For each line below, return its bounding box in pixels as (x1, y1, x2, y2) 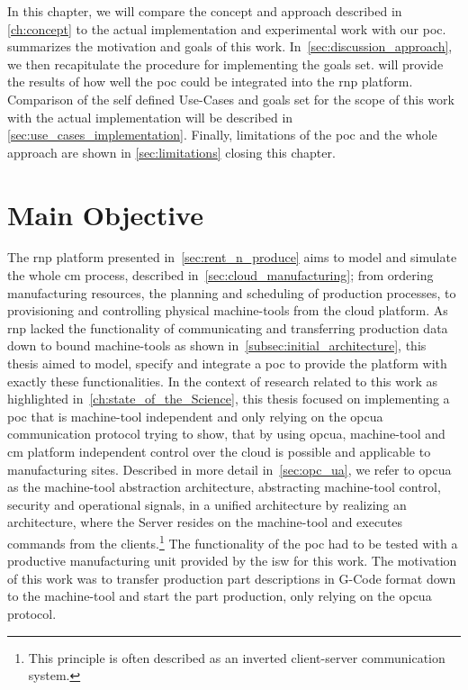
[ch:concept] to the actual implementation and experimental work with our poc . (7, 19, 446, 38)
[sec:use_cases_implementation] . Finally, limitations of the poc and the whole (7, 125, 437, 144)
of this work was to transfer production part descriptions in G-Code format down (7, 568, 456, 587)
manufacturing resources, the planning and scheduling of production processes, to (7, 283, 456, 302)
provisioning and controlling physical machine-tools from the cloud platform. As (7, 301, 448, 320)
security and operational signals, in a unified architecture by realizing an (7, 495, 407, 513)
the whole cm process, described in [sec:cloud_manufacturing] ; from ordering (7, 266, 434, 285)
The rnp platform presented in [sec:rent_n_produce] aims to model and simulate (7, 248, 457, 267)
